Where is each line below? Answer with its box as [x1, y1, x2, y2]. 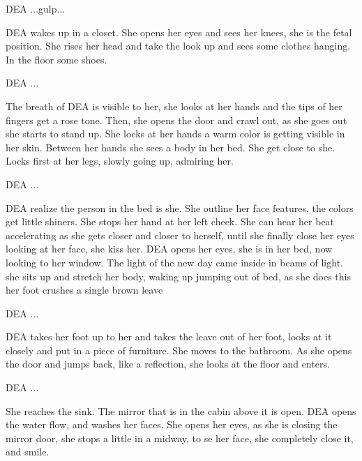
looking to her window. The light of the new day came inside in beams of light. [6, 255, 343, 269]
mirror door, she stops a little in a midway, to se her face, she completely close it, [6, 430, 354, 445]
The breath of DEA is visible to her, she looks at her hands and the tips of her [6, 98, 342, 113]
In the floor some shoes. [6, 52, 107, 66]
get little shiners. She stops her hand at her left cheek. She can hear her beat [6, 214, 335, 229]
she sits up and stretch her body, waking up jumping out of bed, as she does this [6, 269, 351, 283]
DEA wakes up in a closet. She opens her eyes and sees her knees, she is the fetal [6, 24, 352, 39]
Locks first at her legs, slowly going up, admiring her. [6, 153, 234, 168]
